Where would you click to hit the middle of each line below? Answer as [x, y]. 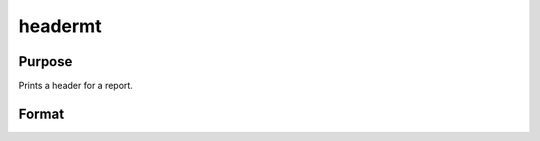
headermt [60, 26]
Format [41, 113]
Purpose [45, 61]
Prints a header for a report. [76, 86]
